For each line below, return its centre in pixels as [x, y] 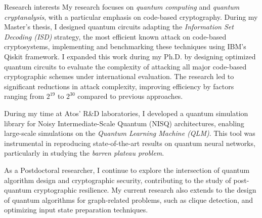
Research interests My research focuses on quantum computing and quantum [122, 7]
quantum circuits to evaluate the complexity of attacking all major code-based [125, 66]
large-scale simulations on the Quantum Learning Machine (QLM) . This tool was [130, 133]
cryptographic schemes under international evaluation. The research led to [119, 76]
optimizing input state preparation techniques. [76, 210]
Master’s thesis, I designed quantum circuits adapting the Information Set [119, 27]
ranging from [24, 96]
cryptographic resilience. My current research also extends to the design [145, 190]
